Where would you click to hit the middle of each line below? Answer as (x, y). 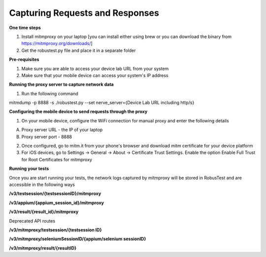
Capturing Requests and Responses (84, 13)
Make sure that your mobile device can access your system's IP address (95, 75)
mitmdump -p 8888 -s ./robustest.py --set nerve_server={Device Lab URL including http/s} (102, 103)
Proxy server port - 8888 (47, 137)
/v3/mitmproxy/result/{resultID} (43, 248)
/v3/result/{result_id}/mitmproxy (44, 212)
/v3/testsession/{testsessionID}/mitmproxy (55, 194)
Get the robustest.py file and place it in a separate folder (79, 50)
